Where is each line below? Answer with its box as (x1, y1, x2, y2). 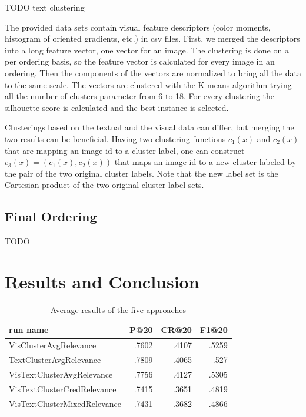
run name (9, 324, 49, 336)
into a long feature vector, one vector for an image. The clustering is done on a (5, 43, 289, 56)
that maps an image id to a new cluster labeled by (114, 156, 297, 168)
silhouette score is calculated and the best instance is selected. (5, 101, 229, 113)
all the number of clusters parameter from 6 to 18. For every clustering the (5, 90, 275, 102)
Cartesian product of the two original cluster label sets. (5, 179, 204, 191)
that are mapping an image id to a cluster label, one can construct (5, 144, 245, 156)
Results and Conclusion (5, 269, 199, 293)
